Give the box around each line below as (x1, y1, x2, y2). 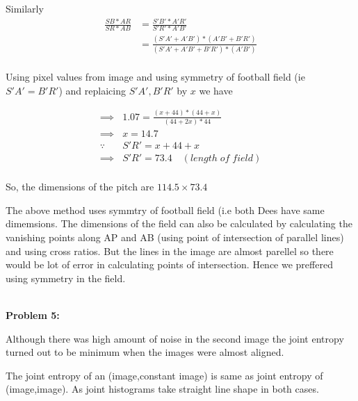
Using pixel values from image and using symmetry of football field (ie (6, 69, 305, 84)
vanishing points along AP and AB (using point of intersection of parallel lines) (6, 230, 344, 245)
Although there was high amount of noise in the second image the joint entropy (6, 331, 344, 345)
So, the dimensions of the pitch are (6, 179, 154, 194)
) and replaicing (58, 83, 126, 97)
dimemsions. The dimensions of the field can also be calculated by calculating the (6, 216, 352, 231)
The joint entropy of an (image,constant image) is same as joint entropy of (6, 368, 323, 382)
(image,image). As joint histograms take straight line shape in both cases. (6, 382, 319, 396)
